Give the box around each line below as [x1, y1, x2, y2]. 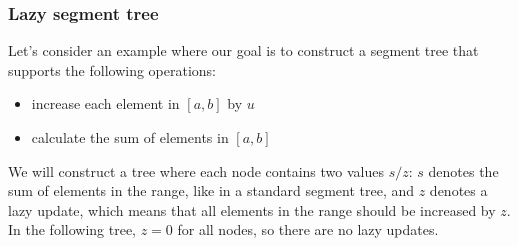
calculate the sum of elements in [31, 127, 229, 147]
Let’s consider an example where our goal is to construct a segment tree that [8, 40, 479, 61]
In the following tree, [8, 219, 136, 240]
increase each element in [31, 93, 180, 114]
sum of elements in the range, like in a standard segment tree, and [8, 180, 414, 201]
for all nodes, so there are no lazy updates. [177, 219, 439, 240]
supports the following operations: [8, 59, 217, 80]
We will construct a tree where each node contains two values [8, 160, 384, 181]
